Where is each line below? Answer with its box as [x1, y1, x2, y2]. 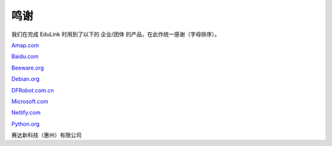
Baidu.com [11, 53, 39, 60]
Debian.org [11, 75, 40, 82]
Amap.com [11, 42, 39, 49]
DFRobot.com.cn [11, 86, 55, 94]
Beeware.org [11, 64, 44, 71]
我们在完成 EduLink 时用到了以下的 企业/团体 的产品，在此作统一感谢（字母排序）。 [11, 31, 221, 38]
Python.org [11, 120, 40, 128]
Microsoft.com [11, 98, 49, 105]
